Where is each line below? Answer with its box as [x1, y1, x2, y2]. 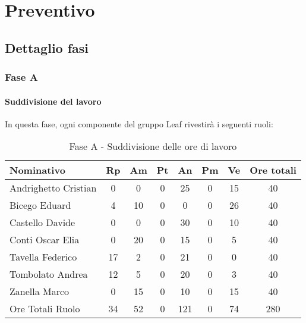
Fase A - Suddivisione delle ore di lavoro [69, 139, 237, 153]
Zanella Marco [10, 284, 70, 299]
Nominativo [10, 163, 65, 177]
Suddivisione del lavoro [5, 95, 102, 107]
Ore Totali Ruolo [10, 302, 80, 316]
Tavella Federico [10, 250, 77, 264]
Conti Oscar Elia [10, 233, 80, 247]
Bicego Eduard [10, 198, 71, 212]
